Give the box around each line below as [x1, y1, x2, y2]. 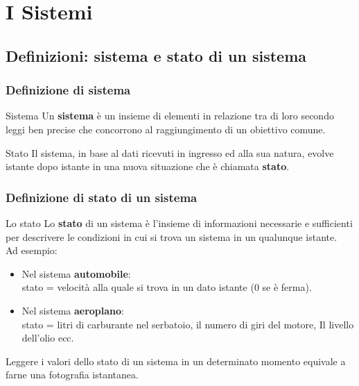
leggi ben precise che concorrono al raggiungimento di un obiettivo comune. [6, 121, 326, 136]
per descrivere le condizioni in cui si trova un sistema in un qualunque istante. [6, 229, 338, 244]
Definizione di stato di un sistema [6, 188, 198, 205]
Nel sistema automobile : [21, 266, 131, 280]
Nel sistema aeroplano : [21, 303, 125, 317]
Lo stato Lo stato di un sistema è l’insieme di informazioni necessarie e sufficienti [6, 215, 353, 230]
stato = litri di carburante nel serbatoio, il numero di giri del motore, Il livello [21, 317, 354, 331]
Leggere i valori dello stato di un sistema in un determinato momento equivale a [6, 353, 346, 368]
